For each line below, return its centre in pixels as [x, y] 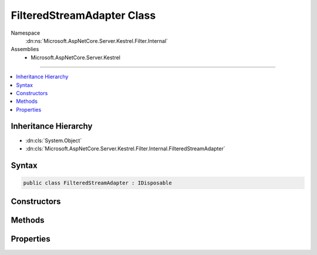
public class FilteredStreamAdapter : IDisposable [98, 183]
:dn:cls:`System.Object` [54, 140]
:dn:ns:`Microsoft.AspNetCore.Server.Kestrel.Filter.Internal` [97, 41]
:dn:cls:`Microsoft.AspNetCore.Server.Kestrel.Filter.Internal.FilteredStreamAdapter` [125, 148]
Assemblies [25, 49]
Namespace [26, 33]
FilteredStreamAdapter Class [83, 15]
